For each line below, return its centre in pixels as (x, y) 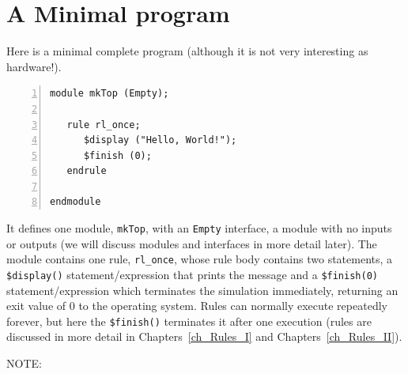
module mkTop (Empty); (110, 94)
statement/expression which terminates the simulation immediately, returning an (202, 290)
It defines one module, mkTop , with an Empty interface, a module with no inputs (199, 228)
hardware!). (34, 66)
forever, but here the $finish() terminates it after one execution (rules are (189, 321)
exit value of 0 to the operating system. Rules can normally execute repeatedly (197, 306)
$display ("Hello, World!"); (160, 140)
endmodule (76, 202)
